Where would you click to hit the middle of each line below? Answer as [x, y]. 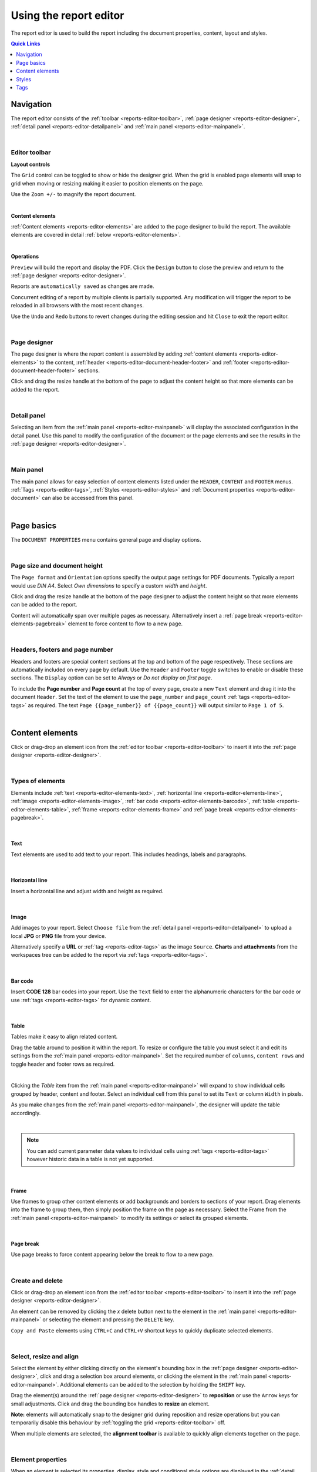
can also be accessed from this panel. [88, 498]
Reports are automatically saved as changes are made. [82, 286]
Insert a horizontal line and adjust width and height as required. [87, 891]
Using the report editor [68, 15]
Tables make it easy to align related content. [64, 1037]
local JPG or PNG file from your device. [58, 936]
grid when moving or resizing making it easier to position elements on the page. [107, 183]
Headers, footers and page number [62, 649]
